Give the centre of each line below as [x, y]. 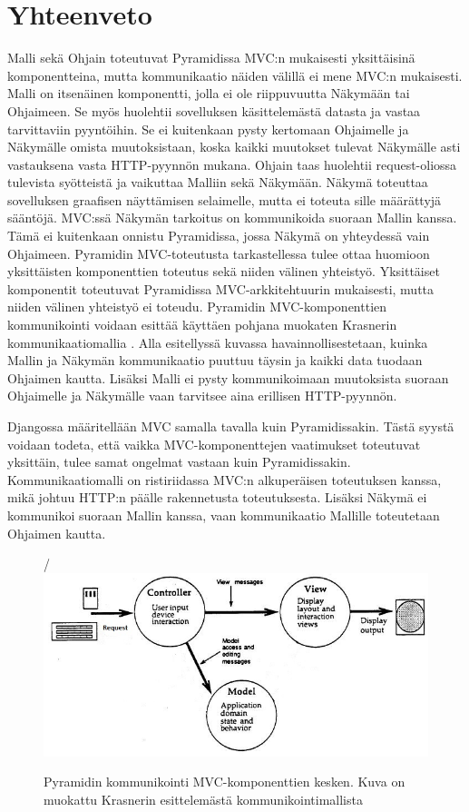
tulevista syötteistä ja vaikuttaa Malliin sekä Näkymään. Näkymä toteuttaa [218, 182]
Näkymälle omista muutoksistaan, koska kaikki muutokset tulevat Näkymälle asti [234, 147]
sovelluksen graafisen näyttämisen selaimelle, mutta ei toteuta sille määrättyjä [225, 199]
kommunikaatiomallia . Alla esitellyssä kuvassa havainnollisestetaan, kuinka [218, 342]
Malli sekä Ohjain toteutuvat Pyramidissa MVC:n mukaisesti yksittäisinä [211, 58]
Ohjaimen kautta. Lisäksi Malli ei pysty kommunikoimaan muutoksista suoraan [228, 377]
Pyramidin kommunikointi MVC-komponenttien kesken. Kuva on [225, 782]
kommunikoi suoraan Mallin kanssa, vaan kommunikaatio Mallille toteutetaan [224, 515]
